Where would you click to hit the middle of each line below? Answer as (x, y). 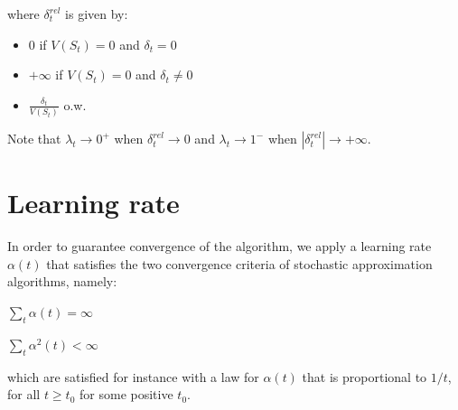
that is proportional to (365, 376)
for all (24, 394)
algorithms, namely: (62, 281)
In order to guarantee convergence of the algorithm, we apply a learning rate (220, 246)
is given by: (97, 14)
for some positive (126, 394)
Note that (34, 139)
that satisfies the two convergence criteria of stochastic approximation (239, 263)
